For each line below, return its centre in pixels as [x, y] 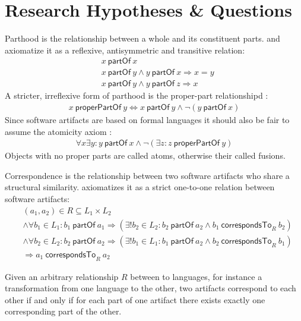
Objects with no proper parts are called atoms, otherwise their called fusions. [145, 155]
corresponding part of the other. [63, 311]
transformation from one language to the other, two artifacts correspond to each [150, 288]
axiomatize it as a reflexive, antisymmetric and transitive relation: [125, 50]
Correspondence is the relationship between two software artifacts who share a [147, 175]
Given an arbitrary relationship [62, 276]
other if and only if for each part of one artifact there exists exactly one [135, 299]
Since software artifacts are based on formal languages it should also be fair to [147, 120]
